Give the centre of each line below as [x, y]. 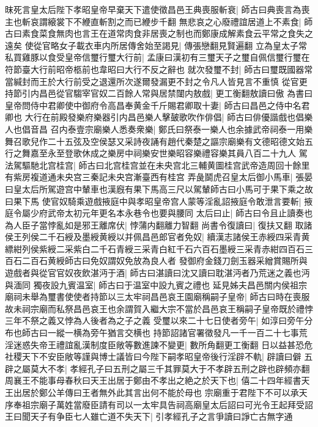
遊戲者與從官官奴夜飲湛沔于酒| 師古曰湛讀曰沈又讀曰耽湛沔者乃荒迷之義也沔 [157, 273]
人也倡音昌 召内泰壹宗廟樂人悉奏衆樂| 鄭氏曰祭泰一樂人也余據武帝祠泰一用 [155, 129]
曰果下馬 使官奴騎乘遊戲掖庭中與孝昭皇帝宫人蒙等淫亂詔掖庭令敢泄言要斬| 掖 [159, 201]
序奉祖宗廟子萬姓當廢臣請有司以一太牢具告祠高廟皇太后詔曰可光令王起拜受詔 [159, 404]
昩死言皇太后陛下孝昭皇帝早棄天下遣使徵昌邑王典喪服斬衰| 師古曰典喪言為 [153, 9]
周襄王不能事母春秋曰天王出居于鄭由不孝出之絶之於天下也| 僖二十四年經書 [153, 380]
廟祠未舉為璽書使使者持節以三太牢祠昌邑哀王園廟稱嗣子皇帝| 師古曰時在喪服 [157, 297]
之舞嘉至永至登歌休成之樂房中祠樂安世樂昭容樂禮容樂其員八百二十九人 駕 [160, 153]
